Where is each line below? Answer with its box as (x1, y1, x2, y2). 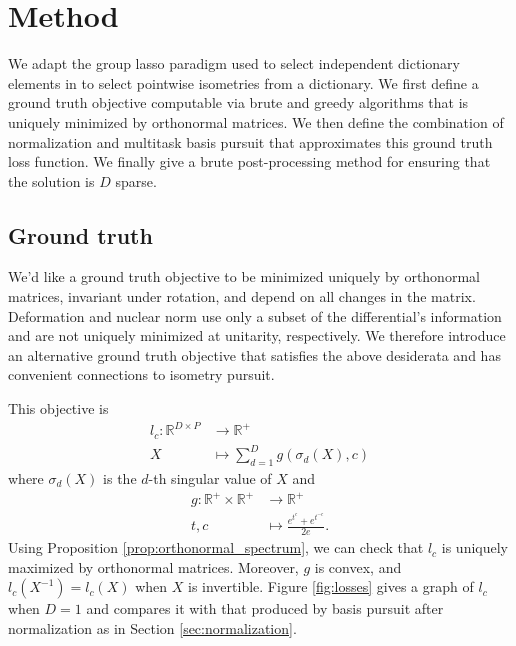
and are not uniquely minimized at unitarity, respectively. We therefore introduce (8, 325, 506, 346)
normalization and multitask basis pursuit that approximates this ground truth (8, 131, 493, 152)
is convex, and (314, 556, 402, 577)
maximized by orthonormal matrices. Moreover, (8, 556, 299, 577)
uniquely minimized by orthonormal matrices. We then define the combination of (8, 111, 504, 132)
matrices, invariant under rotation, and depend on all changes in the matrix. (8, 286, 476, 307)
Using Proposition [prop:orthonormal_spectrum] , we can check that (8, 537, 424, 558)
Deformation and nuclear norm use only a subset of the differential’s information (8, 305, 502, 326)
